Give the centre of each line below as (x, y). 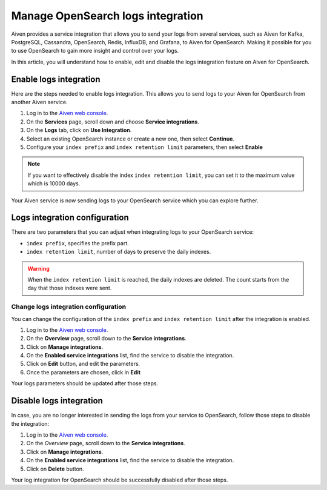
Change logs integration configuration (69, 307)
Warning (38, 268)
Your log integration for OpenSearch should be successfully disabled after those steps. (120, 480)
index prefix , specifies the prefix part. (78, 243)
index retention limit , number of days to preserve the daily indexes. (119, 252)
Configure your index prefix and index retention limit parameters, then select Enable (145, 147)
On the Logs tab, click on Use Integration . (79, 130)
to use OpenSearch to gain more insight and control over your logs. (95, 51)
